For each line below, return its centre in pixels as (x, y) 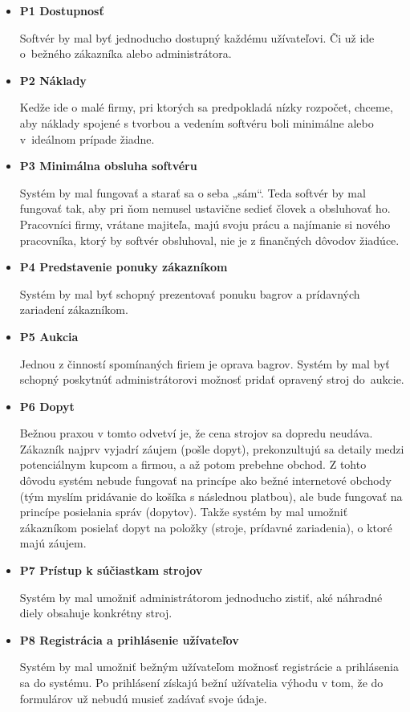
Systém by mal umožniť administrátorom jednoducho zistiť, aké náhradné (201, 597)
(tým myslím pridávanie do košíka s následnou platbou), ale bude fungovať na (211, 496)
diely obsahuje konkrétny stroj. (96, 613)
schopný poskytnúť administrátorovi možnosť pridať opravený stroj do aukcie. (212, 379)
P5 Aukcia (49, 336)
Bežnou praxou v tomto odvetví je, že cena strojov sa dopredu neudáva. (196, 433)
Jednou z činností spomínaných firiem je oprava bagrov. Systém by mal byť (205, 363)
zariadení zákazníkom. (74, 309)
